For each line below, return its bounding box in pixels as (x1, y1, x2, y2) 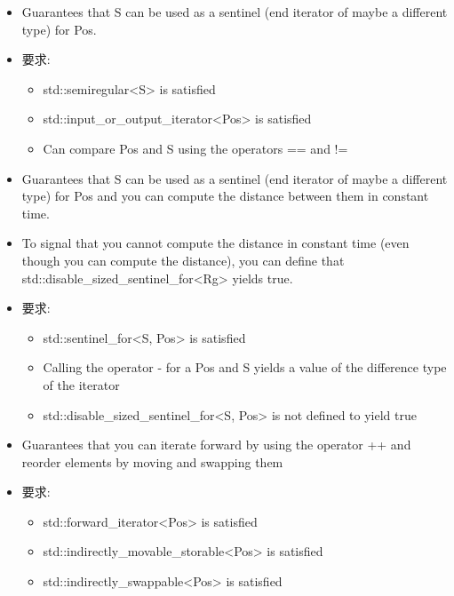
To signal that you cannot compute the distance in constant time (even (21, 234, 410, 252)
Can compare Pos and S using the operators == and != (43, 139, 348, 157)
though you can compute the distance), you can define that (21, 250, 345, 269)
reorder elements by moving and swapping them (21, 452, 283, 471)
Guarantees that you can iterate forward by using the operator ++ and (21, 435, 411, 454)
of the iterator (43, 375, 120, 393)
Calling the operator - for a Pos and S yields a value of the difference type (43, 358, 447, 377)
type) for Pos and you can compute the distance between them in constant (21, 187, 429, 205)
